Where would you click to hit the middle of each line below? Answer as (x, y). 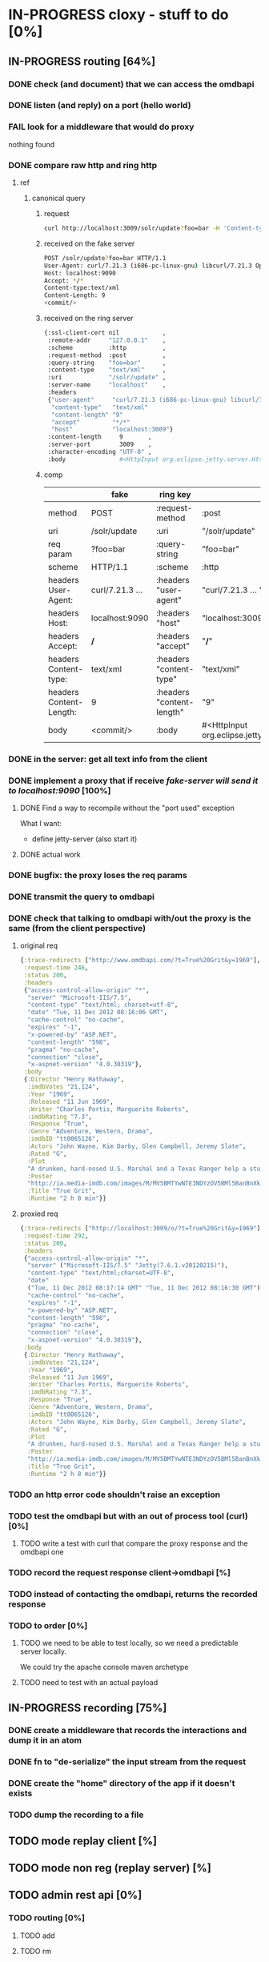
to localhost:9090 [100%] (60, 790)
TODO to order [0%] (48, 1625)
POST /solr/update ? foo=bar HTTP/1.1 (105, 258)
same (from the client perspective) (77, 928)
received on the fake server (89, 243)
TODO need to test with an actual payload (89, 1683)
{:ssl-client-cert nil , (105, 333)
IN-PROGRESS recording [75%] (88, 1708)
